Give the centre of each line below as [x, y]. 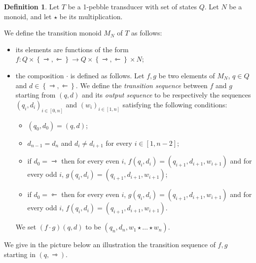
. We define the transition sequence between [142, 85]
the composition [40, 75]
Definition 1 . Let [32, 6]
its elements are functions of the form [72, 49]
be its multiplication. [91, 16]
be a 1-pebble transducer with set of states [132, 6]
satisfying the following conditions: [175, 104]
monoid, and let [28, 16]
